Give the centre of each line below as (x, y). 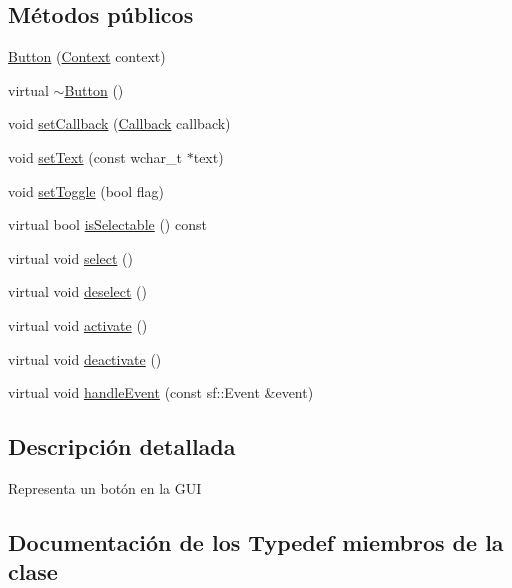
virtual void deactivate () (85, 358)
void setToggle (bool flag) (86, 190)
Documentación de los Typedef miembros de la (256, 541)
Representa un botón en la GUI (105, 487)
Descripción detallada (122, 446)
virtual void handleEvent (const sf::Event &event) (161, 392)
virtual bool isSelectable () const (107, 224)
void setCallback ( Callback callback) (119, 123)
